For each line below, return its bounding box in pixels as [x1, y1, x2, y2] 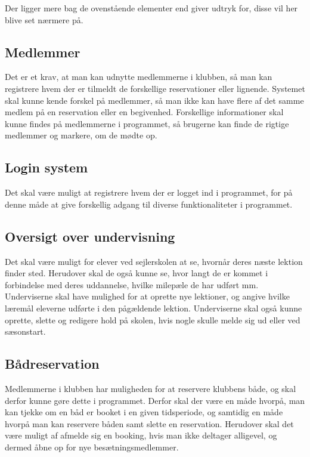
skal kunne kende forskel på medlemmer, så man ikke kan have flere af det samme [5, 94, 304, 106]
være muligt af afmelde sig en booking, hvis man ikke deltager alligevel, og [5, 429, 277, 441]
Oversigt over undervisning [5, 227, 175, 245]
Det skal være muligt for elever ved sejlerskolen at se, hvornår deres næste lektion [5, 255, 303, 267]
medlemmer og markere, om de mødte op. [5, 129, 157, 141]
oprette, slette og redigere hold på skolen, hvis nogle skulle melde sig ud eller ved [5, 313, 300, 326]
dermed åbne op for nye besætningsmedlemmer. [5, 440, 179, 453]
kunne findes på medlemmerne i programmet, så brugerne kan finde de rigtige [5, 117, 289, 129]
